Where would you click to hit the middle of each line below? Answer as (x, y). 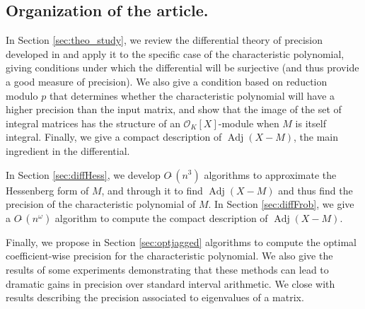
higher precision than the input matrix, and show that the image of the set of (174, 109)
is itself (311, 123)
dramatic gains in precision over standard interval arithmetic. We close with (170, 283)
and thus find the (315, 190)
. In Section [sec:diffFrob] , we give (281, 204)
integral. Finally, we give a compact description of (114, 137)
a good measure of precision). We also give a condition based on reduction (167, 81)
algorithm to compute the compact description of (161, 217)
